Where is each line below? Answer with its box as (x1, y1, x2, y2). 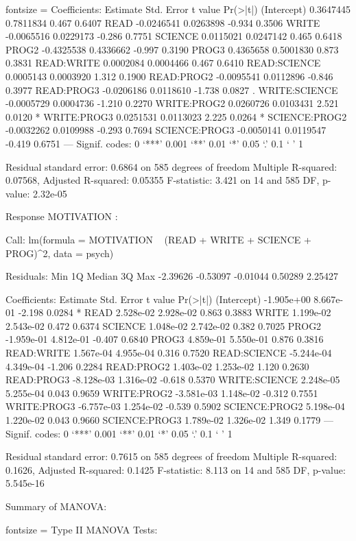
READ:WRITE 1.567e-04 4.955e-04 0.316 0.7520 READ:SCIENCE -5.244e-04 (5, 346, 332, 360)
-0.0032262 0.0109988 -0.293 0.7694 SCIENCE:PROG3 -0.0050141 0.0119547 (5, 123, 327, 137)
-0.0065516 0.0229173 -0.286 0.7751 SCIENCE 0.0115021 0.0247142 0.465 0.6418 (5, 29, 342, 43)
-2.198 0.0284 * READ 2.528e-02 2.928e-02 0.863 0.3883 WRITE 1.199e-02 (18, 305, 331, 320)
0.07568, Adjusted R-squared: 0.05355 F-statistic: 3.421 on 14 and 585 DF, (5, 173, 320, 187)
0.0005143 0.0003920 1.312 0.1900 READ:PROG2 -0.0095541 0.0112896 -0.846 (5, 69, 333, 83)
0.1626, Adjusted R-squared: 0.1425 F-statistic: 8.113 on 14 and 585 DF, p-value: (5, 462, 346, 477)
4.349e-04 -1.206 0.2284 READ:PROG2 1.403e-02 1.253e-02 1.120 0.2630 (5, 359, 309, 373)
